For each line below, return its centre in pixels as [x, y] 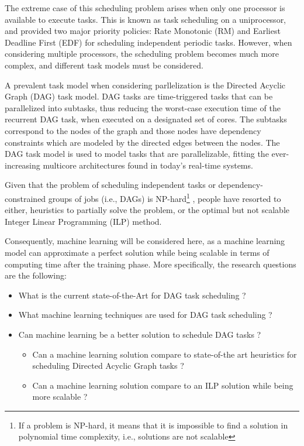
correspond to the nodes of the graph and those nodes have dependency [133, 130]
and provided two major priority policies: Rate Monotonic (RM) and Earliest [143, 31]
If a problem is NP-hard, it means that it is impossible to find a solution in [153, 425]
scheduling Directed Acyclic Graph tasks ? [108, 366]
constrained [25, 198]
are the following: [36, 275]
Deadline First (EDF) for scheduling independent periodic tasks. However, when [148, 42]
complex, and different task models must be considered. [104, 65]
